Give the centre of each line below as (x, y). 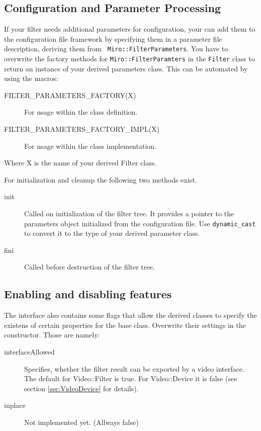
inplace (15, 405)
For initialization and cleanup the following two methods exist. (101, 179)
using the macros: (31, 78)
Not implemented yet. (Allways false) (81, 422)
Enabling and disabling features (88, 294)
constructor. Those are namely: (52, 335)
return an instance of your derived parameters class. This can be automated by (126, 68)
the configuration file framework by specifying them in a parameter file (113, 38)
